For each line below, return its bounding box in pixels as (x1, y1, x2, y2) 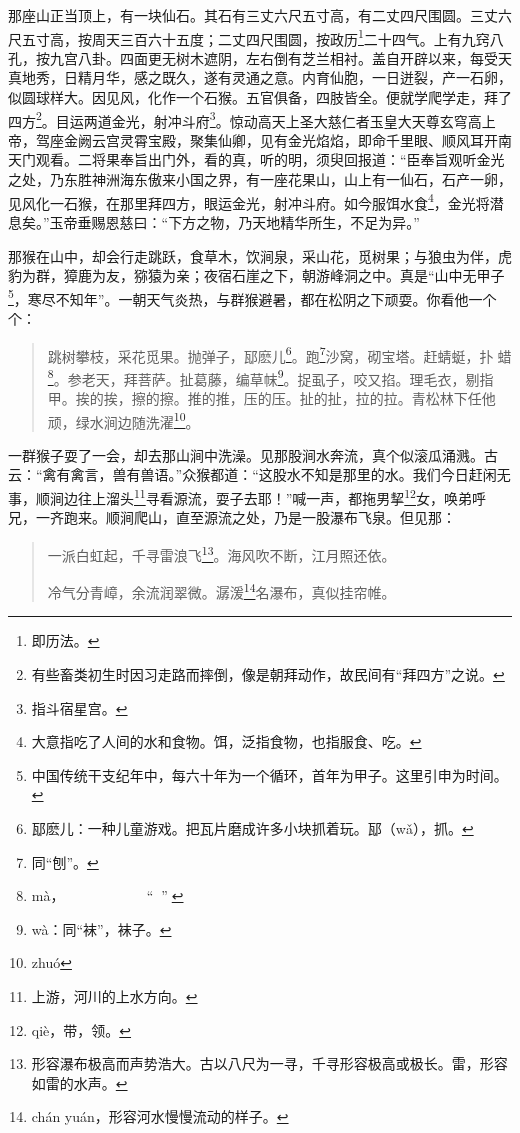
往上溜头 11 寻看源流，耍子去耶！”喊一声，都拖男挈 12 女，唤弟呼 (77, 485, 486, 508)
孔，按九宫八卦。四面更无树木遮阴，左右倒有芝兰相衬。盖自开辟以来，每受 (8, 47, 498, 68)
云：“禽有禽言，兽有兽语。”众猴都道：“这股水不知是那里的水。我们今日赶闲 (8, 464, 497, 485)
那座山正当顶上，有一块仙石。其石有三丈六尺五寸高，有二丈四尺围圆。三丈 (8, 5, 498, 25)
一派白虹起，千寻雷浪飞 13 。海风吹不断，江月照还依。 (47, 541, 396, 565)
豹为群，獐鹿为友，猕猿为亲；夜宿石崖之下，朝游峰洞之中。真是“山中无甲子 (8, 265, 505, 286)
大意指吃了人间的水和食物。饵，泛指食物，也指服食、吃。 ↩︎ (31, 731, 422, 752)
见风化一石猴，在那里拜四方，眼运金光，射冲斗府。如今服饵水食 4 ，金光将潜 (8, 189, 504, 213)
